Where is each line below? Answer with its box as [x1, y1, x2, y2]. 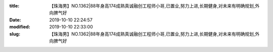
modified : [9, 24, 30, 30]
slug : [9, 30, 20, 37]
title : [9, 3, 20, 8]
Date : [9, 16, 21, 22]
